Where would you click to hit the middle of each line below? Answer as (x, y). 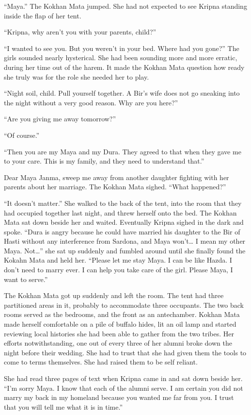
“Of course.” (22, 135)
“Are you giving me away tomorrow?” (60, 119)
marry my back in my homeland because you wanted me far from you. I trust (119, 397)
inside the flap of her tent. (43, 15)
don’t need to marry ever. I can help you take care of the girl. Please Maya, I (118, 270)
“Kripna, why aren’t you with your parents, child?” (80, 32)
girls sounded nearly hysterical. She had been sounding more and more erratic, (121, 58)
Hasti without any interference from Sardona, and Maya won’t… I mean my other (125, 241)
